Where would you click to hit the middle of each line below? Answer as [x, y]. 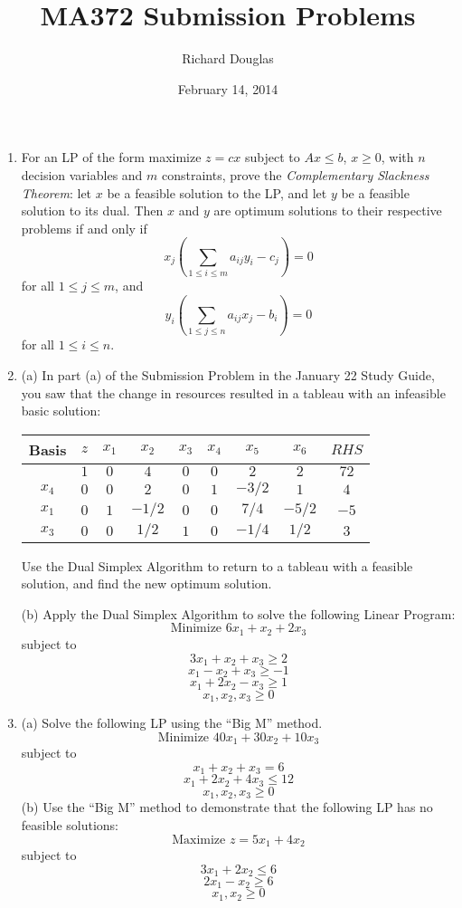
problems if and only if [84, 228]
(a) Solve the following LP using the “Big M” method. [172, 723]
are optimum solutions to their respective [328, 210]
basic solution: [61, 411]
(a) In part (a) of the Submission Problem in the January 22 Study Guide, [228, 374]
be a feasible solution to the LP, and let [217, 192]
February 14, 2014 [228, 88]
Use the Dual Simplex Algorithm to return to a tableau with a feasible [217, 565]
